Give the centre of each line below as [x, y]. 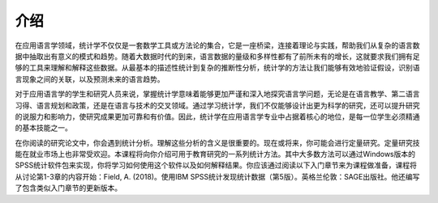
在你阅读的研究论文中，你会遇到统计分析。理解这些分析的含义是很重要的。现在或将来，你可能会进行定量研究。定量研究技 [217, 142]
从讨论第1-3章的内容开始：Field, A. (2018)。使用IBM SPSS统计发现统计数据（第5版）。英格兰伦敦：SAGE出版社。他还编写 [217, 176]
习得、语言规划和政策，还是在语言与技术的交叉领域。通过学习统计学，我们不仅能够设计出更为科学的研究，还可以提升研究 [217, 105]
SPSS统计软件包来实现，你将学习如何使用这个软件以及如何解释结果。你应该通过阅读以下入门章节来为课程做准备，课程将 [216, 165]
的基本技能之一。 [43, 128]
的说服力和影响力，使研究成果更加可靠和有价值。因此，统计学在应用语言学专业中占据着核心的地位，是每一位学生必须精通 [217, 116]
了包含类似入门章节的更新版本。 [68, 188]
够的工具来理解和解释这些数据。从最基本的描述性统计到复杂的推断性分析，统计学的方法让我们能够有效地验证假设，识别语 [217, 68]
